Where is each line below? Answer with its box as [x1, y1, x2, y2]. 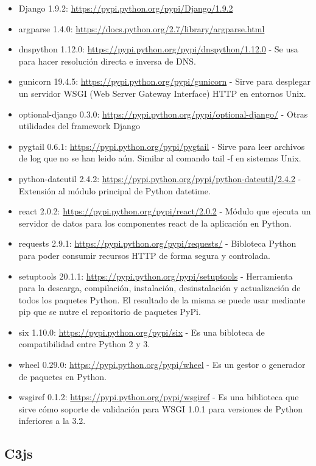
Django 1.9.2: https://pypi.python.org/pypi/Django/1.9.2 [18, 2, 233, 14]
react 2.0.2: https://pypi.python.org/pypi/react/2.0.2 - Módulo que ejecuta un [18, 205, 311, 217]
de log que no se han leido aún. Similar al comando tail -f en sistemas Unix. [18, 152, 301, 164]
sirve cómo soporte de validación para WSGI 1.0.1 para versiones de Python [18, 402, 303, 415]
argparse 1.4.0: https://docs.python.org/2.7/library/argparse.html [18, 22, 265, 35]
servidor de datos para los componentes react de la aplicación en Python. [18, 216, 292, 229]
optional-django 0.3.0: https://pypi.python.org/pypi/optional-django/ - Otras [18, 107, 308, 120]
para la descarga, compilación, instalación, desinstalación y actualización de [18, 281, 301, 294]
